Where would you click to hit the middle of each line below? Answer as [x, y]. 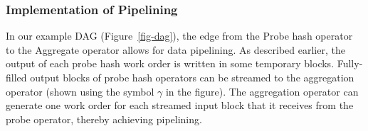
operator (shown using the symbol [80, 91]
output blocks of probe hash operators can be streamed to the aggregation [192, 77]
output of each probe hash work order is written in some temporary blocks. [170, 63]
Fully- [350, 63]
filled [16, 77]
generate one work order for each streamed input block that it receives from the [180, 105]
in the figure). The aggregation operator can [262, 91]
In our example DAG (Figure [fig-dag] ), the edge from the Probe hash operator [179, 36]
